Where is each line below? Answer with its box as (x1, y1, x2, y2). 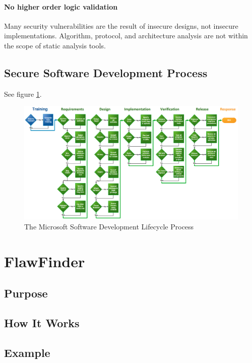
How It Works (4, 315, 80, 330)
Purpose (4, 285, 48, 301)
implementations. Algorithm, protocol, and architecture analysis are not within (4, 30, 248, 41)
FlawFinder (4, 251, 85, 271)
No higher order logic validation (4, 1, 118, 12)
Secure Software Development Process (4, 65, 208, 80)
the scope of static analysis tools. (4, 40, 106, 50)
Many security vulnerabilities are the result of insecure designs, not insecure (4, 20, 238, 31)
